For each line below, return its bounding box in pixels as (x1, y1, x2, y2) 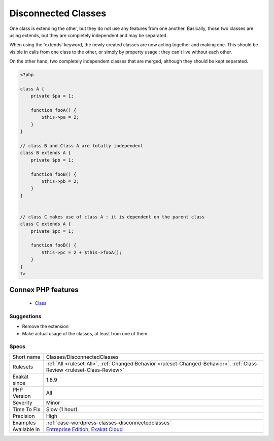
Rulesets (12, 363, 33, 370)
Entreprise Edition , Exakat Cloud (46, 426, 123, 433)
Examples (12, 419, 36, 426)
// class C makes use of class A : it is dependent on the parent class (20, 214, 205, 219)
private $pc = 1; (30, 228, 74, 234)
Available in (12, 426, 40, 433)
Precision (12, 412, 35, 419)
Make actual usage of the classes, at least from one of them (22, 330, 148, 336)
